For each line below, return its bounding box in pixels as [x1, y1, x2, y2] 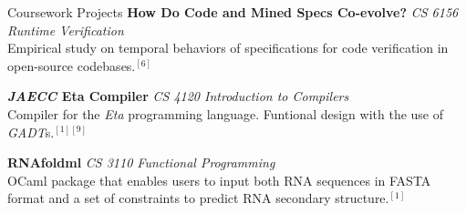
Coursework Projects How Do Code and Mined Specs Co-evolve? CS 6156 [7, 3, 459, 21]
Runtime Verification [7, 20, 124, 39]
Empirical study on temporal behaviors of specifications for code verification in [7, 38, 449, 57]
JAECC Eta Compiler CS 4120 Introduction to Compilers [7, 86, 349, 106]
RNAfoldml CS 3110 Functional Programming [7, 153, 275, 172]
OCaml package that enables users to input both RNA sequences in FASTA [7, 170, 431, 189]
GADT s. [7, 122, 55, 141]
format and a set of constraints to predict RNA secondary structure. [7, 188, 389, 208]
